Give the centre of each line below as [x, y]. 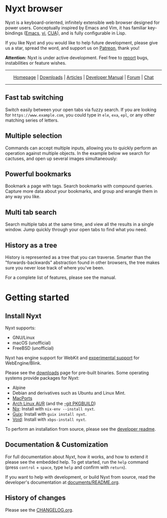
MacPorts [22, 398]
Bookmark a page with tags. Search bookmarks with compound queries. [79, 186]
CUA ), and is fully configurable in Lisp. [87, 33]
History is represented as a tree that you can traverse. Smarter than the [78, 257]
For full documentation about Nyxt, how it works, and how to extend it [77, 457]
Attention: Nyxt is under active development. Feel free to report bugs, [77, 57]
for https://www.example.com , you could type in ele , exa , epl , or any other [80, 115]
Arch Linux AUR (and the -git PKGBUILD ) [54, 403]
